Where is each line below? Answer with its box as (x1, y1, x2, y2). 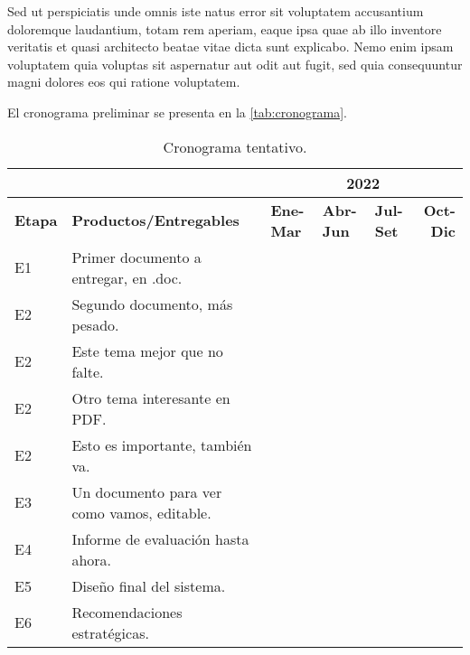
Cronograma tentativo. (163, 136, 307, 157)
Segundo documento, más (71, 293, 233, 314)
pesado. (71, 313, 119, 335)
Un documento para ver (71, 481, 222, 502)
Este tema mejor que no (71, 340, 223, 361)
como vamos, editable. (71, 501, 211, 523)
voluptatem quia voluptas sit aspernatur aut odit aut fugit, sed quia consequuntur (7, 54, 463, 73)
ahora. (71, 548, 111, 570)
